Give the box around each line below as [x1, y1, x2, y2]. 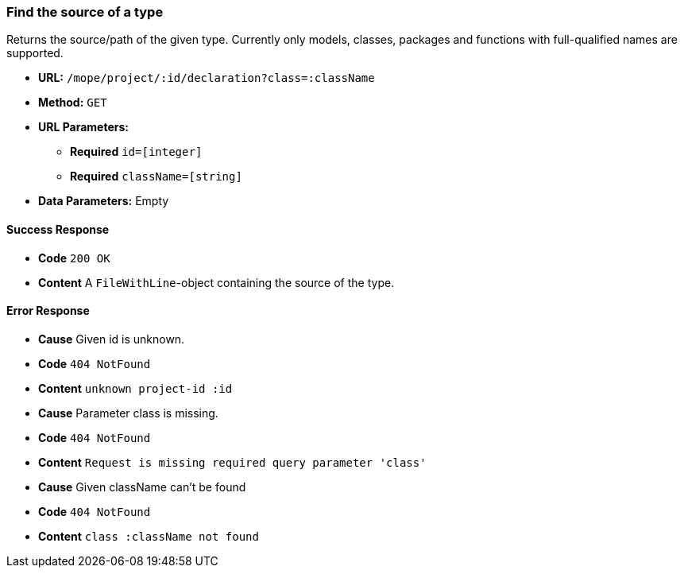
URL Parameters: [38, 120, 129, 134]
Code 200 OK [38, 250, 110, 265]
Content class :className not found [38, 529, 259, 543]
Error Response [6, 304, 90, 318]
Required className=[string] [70, 169, 242, 184]
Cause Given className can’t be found [38, 479, 246, 494]
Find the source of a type [6, 4, 164, 20]
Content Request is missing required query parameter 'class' [38, 455, 427, 469]
